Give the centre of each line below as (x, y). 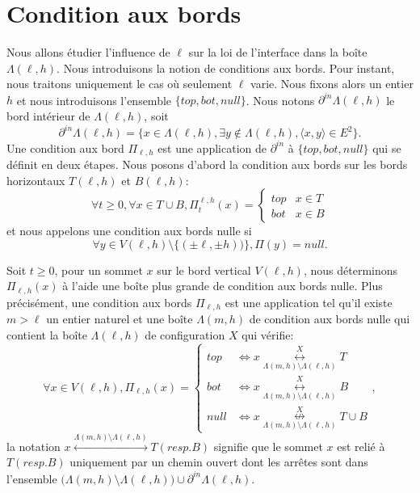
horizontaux (36, 180)
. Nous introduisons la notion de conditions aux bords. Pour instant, (226, 67)
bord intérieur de (48, 116)
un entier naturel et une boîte (120, 319)
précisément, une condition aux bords (99, 302)
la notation (34, 446)
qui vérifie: (268, 334)
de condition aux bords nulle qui (330, 319)
